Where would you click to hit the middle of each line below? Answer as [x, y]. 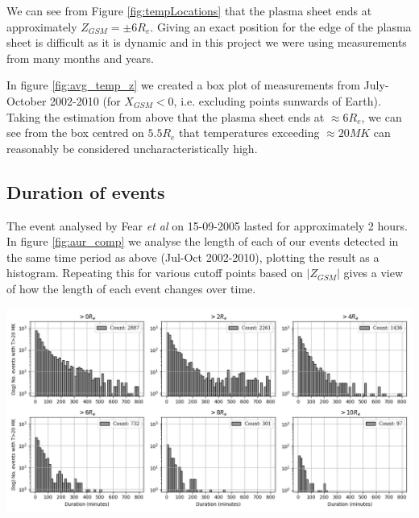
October [27, 100]
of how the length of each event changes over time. [131, 288]
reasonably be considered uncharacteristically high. [132, 148]
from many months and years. [81, 58]
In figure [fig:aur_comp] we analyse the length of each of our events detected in [203, 241]
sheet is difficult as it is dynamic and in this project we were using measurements [207, 42]
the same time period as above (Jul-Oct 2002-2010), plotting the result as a [193, 257]
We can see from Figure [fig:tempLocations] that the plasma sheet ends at [189, 10]
